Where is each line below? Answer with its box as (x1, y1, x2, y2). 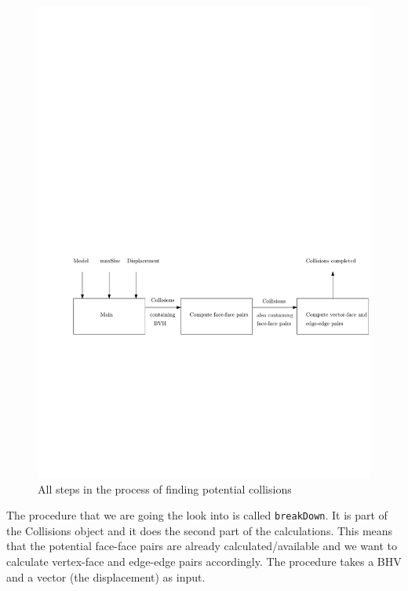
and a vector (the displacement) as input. (6, 568, 206, 585)
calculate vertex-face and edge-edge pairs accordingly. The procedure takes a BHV (6, 552, 402, 569)
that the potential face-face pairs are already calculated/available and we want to (6, 538, 397, 554)
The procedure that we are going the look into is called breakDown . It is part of (6, 507, 388, 523)
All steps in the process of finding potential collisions (38, 480, 292, 497)
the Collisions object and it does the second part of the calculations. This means (6, 522, 393, 538)
